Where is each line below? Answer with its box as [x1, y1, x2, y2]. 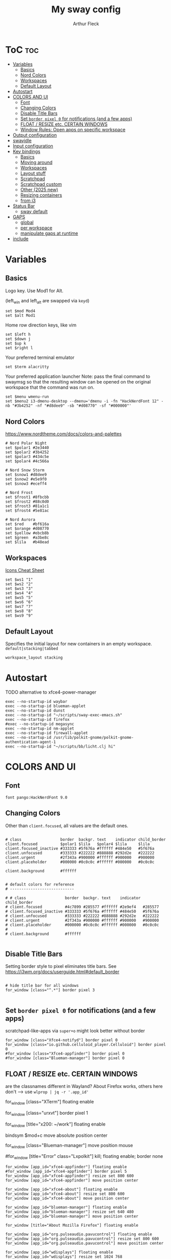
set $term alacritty [5, 365, 50, 370]
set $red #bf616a [5, 522, 50, 527]
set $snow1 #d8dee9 [5, 472, 47, 478]
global [20, 219, 34, 225]
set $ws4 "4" [5, 590, 33, 596]
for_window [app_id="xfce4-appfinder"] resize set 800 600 [5, 1173, 134, 1179]
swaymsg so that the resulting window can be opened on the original [5, 379, 151, 385]
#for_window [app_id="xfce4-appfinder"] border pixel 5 [5, 1169, 127, 1174]
